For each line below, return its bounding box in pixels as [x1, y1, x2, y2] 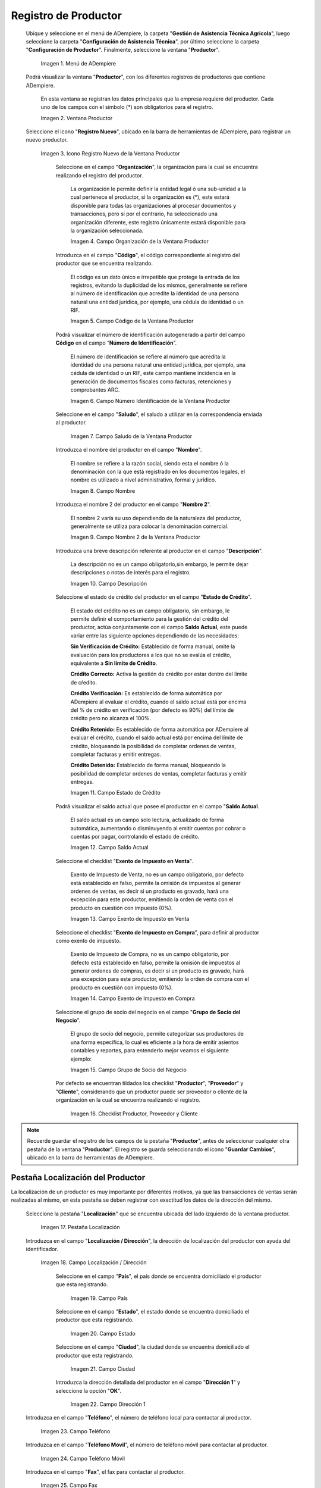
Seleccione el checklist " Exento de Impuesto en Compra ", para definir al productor [55, 929, 260, 936]
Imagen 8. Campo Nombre [70, 487, 136, 494]
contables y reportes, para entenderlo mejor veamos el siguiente [70, 1047, 229, 1054]
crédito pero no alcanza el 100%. [70, 715, 152, 722]
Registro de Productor [11, 9, 122, 22]
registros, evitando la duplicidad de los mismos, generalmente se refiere [70, 282, 247, 289]
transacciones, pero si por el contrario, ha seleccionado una [70, 210, 218, 217]
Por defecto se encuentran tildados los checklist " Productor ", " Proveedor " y [55, 1080, 244, 1087]
